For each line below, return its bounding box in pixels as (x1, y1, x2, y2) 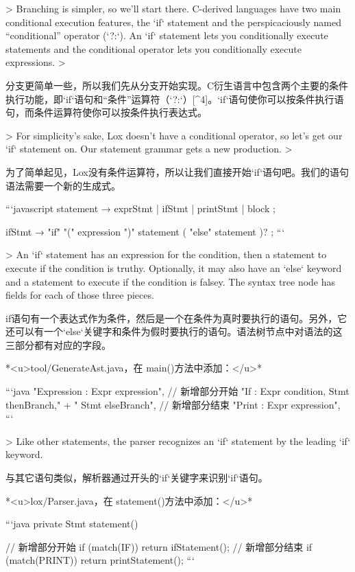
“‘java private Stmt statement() (5, 516, 138, 531)
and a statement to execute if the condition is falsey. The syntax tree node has (5, 274, 336, 288)
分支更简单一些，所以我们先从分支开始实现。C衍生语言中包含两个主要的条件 (5, 78, 349, 92)
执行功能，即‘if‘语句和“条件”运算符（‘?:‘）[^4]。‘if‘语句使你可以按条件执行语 (5, 91, 344, 106)
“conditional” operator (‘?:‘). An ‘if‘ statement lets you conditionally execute (5, 28, 328, 43)
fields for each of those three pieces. (5, 288, 154, 302)
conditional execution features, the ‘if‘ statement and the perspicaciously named (5, 14, 342, 29)
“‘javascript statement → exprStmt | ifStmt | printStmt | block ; (5, 201, 276, 216)
